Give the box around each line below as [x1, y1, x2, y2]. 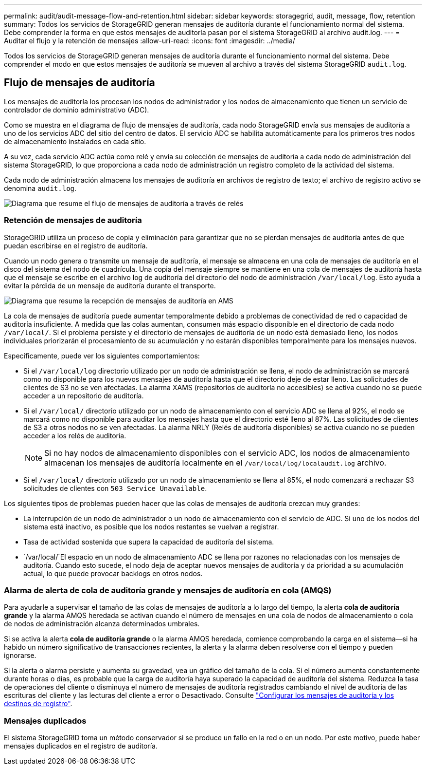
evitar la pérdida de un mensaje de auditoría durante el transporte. [4, 281, 216, 290]
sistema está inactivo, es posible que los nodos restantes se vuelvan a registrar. [23, 522, 279, 531]
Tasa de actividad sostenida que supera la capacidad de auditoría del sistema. [23, 537, 274, 546]
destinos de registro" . [4, 699, 72, 708]
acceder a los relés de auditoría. [23, 431, 126, 440]
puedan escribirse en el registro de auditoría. [4, 241, 148, 250]
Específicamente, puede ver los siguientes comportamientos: [4, 351, 200, 360]
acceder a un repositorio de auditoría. [23, 391, 144, 400]
